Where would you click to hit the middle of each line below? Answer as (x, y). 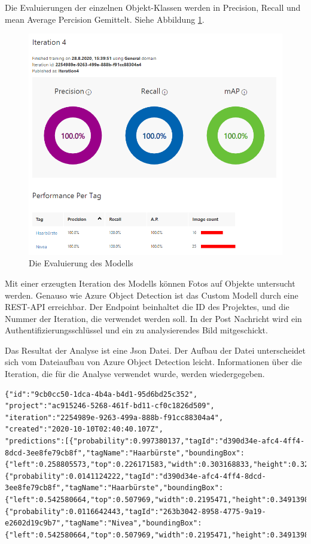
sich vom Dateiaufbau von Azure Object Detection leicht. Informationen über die (153, 362)
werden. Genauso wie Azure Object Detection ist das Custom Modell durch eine (152, 295)
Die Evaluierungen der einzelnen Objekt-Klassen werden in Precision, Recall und (153, 7)
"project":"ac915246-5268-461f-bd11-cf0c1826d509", (110, 406)
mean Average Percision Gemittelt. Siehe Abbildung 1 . (105, 19)
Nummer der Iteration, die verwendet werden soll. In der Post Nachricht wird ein (153, 318)
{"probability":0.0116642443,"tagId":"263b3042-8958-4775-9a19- (135, 511)
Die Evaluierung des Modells (81, 263)
